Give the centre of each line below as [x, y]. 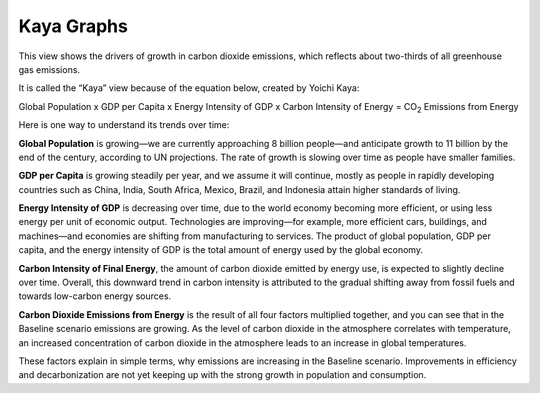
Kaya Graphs [73, 26]
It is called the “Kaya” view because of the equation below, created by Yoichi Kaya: [189, 88]
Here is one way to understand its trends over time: [124, 125]
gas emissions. [49, 69]
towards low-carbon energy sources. [95, 296]
